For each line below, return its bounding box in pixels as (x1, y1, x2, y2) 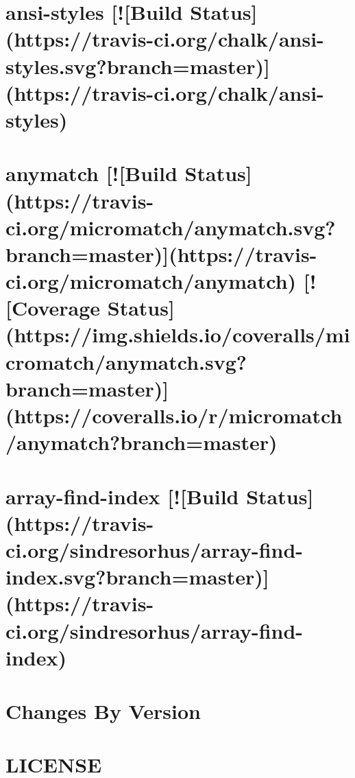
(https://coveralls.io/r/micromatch (5, 401, 343, 429)
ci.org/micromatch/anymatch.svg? (5, 213, 336, 241)
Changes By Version (5, 697, 201, 725)
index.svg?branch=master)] (5, 563, 269, 591)
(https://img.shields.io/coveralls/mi (5, 320, 350, 349)
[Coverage (5, 294, 101, 322)
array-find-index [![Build (5, 482, 239, 510)
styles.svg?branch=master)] (5, 51, 270, 80)
